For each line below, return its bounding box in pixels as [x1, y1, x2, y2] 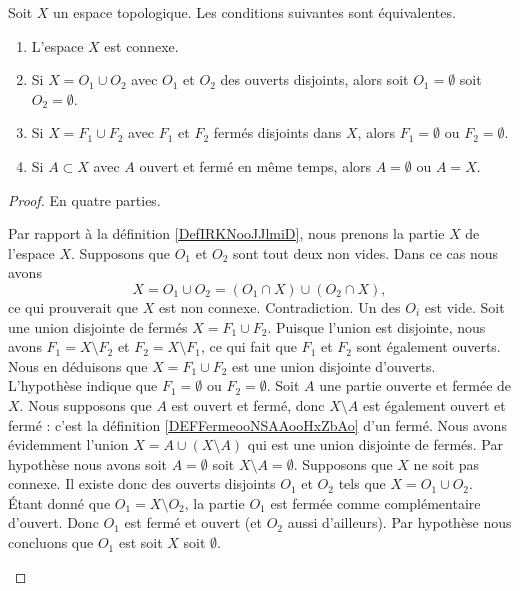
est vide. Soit [424, 296, 505, 317]
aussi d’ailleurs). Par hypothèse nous [287, 512, 512, 533]
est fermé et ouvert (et [124, 512, 262, 533]
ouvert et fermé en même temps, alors [139, 155, 372, 176]
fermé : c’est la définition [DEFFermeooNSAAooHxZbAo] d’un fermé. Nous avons [8, 414, 507, 435]
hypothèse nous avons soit [8, 453, 167, 474]
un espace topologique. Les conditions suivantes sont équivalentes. [53, 2, 456, 22]
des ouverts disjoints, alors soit [220, 69, 409, 90]
